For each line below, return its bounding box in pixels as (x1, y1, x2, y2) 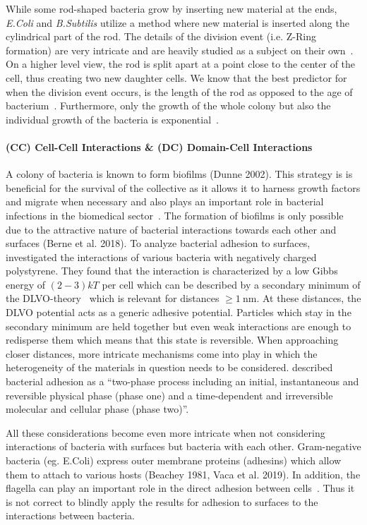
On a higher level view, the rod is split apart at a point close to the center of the (6, 56, 356, 71)
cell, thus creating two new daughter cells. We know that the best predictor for (6, 70, 347, 85)
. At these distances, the (256, 291, 361, 306)
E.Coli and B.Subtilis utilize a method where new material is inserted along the (6, 15, 349, 30)
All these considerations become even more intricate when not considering (6, 425, 325, 440)
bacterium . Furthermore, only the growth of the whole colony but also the (6, 98, 331, 113)
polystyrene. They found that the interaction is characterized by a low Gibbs (6, 263, 338, 278)
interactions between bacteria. (6, 508, 135, 523)
